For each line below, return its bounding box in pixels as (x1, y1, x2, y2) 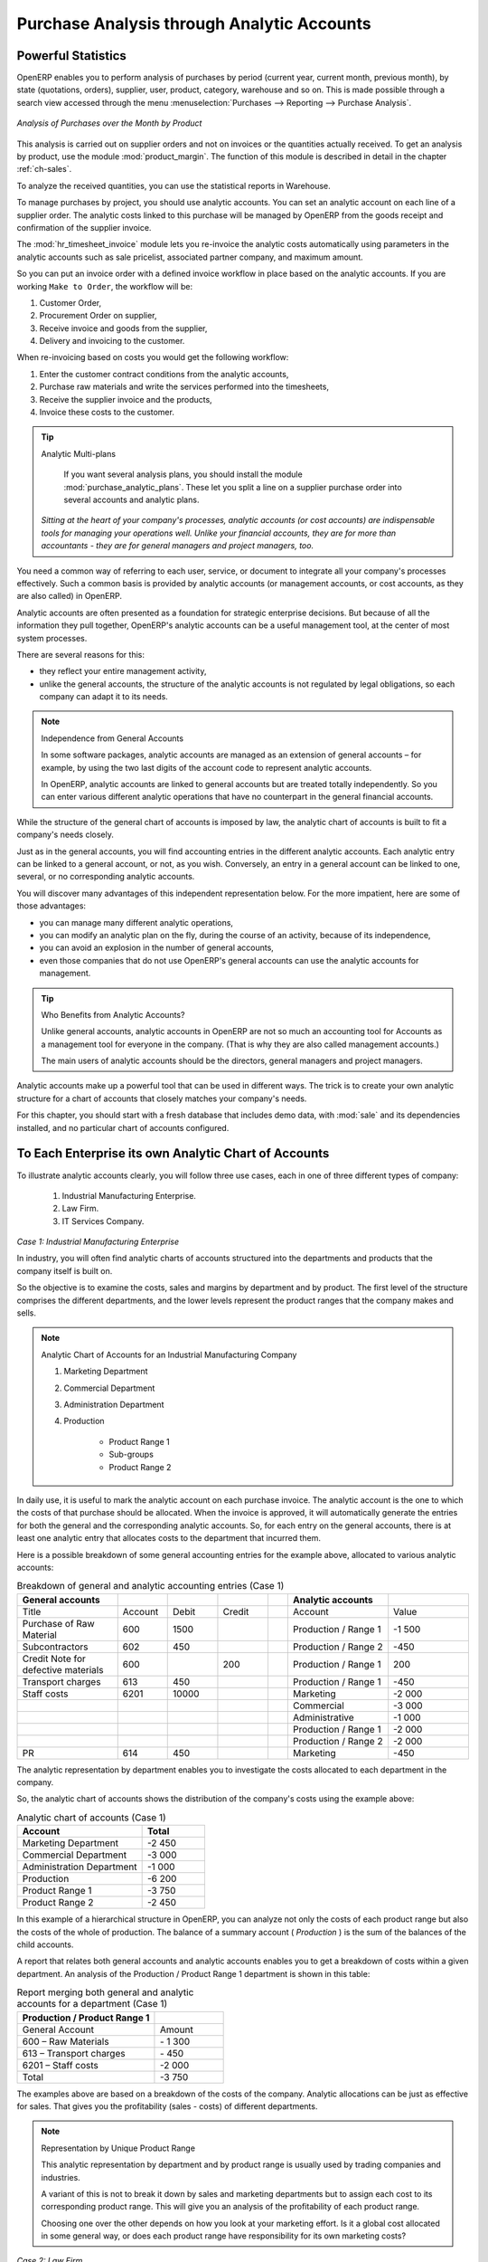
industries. (41, 2172, 80, 2182)
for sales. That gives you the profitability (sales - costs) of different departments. (16, 2100, 318, 2112)
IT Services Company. (61, 1215, 145, 1226)
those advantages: (16, 900, 86, 911)
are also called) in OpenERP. (16, 591, 122, 602)
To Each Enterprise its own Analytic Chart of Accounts (16, 1145, 330, 1162)
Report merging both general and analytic (16, 1986, 194, 1999)
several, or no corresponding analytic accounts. (16, 871, 195, 882)
